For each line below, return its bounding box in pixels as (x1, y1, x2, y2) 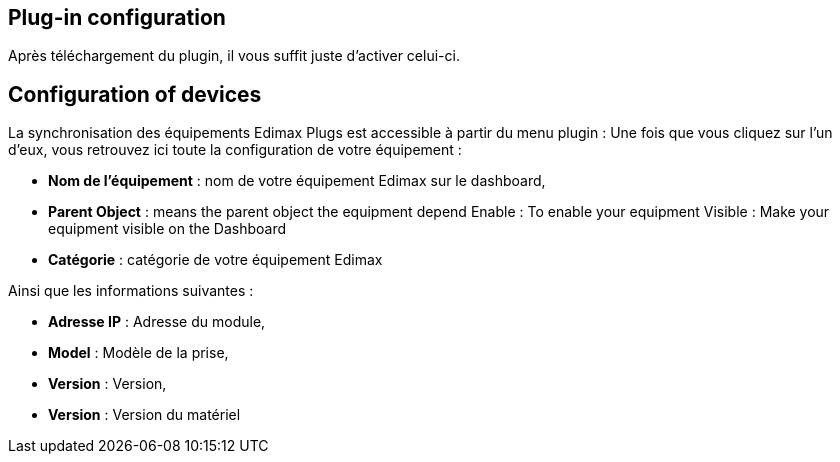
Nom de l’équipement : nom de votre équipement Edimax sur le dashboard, (48, 172, 546, 190)
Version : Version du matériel (48, 406, 241, 424)
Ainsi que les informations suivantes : (8, 282, 254, 300)
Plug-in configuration (8, 5, 226, 30)
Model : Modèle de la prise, (48, 344, 229, 362)
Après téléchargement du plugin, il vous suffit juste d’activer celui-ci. (8, 47, 460, 65)
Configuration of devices (8, 81, 262, 107)
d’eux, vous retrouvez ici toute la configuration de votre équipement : (8, 141, 462, 159)
